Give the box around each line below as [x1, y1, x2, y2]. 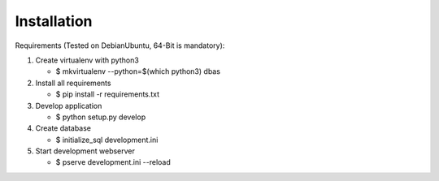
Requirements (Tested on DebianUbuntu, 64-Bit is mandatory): [15, 41, 225, 50]
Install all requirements [35, 78, 111, 88]
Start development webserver [35, 146, 136, 156]
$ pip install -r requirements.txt [55, 89, 160, 99]
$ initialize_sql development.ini [55, 135, 159, 144]
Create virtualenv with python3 [35, 55, 140, 65]
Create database [35, 123, 92, 133]
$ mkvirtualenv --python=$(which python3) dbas [55, 67, 221, 76]
